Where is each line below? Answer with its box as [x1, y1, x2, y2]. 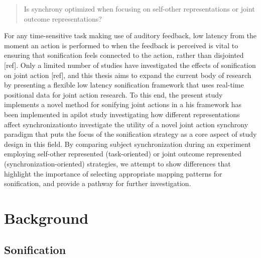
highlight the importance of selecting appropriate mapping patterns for [4, 168, 222, 179]
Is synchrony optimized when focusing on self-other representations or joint [24, 4, 255, 14]
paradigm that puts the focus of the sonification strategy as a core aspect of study [4, 129, 257, 139]
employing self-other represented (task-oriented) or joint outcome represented [4, 148, 242, 159]
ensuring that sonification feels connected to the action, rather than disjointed [4, 50, 244, 60]
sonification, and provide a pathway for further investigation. [4, 178, 191, 189]
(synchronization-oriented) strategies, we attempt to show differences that [4, 158, 231, 168]
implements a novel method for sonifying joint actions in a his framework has [4, 99, 242, 110]
